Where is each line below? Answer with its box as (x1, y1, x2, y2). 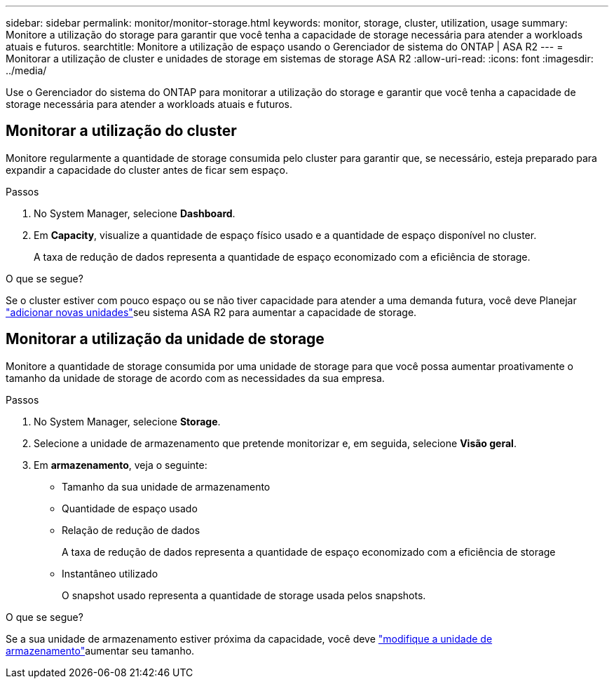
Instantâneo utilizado (62, 567, 158, 580)
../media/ (6, 64, 47, 76)
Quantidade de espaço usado (62, 502, 198, 514)
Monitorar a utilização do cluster (6, 122, 237, 140)
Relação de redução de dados (62, 524, 200, 536)
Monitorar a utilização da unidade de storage (6, 330, 325, 348)
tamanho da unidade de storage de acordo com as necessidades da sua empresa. (6, 371, 385, 384)
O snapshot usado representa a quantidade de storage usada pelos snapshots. (62, 589, 426, 601)
